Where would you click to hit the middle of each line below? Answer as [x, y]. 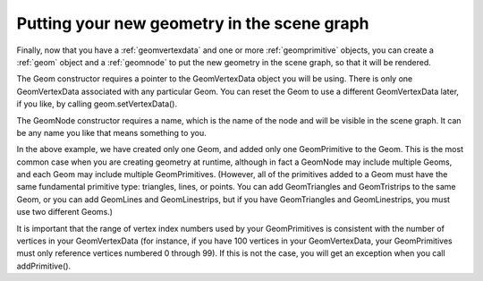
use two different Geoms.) [65, 212]
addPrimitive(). [44, 266]
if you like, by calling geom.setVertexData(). [97, 104]
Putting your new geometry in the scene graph [193, 23]
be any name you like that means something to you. [111, 132]
